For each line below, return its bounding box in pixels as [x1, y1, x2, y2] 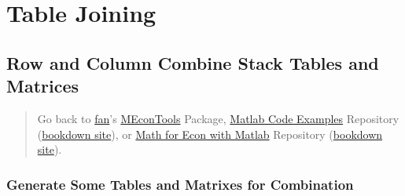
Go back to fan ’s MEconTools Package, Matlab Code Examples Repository [37, 110, 399, 126]
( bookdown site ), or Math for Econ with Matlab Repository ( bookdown [37, 125, 383, 142]
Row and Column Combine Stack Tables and [6, 50, 379, 74]
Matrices [6, 74, 79, 98]
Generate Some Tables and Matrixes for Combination [6, 174, 354, 194]
